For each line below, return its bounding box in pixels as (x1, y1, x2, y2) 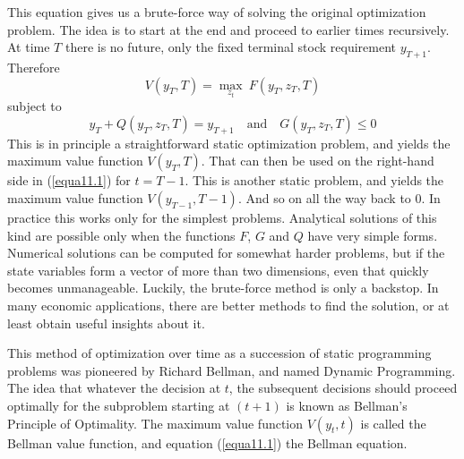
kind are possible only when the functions (7, 225, 236, 244)
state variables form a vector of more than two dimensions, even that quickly (7, 260, 429, 279)
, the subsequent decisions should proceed (228, 378, 458, 397)
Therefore (7, 57, 60, 76)
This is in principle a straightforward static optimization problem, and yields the (7, 133, 451, 152)
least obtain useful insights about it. (7, 313, 205, 332)
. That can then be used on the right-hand (201, 151, 434, 170)
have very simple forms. (307, 225, 438, 244)
